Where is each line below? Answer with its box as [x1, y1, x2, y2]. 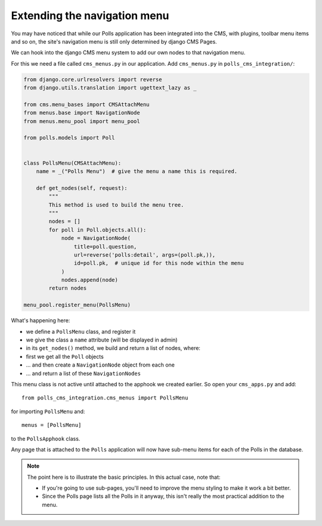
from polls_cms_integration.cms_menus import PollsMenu [21, 395, 188, 401]
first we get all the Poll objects [26, 353, 104, 360]
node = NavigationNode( [61, 235, 131, 242]
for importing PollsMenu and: [11, 408, 85, 415]
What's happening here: [11, 317, 70, 324]
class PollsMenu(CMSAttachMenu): [23, 159, 122, 167]
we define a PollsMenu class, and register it [26, 328, 136, 335]
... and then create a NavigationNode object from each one [26, 361, 175, 368]
